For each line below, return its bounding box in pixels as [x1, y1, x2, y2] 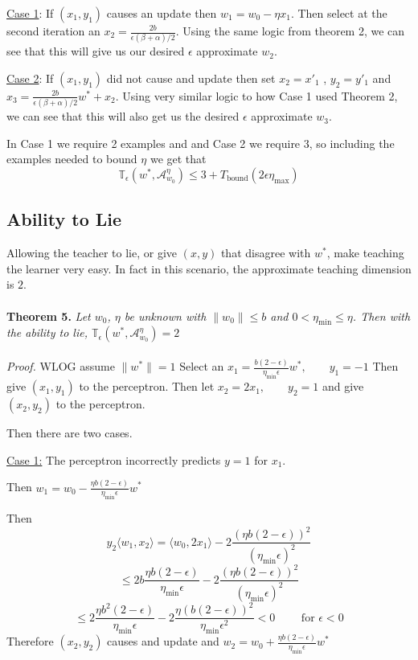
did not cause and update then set [106, 69, 276, 86]
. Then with [352, 307, 411, 324]
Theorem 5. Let [6, 307, 91, 324]
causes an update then [106, 5, 217, 21]
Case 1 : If [6, 5, 54, 21]
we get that [150, 150, 207, 167]
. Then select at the [290, 5, 387, 21]
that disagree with [220, 244, 311, 261]
